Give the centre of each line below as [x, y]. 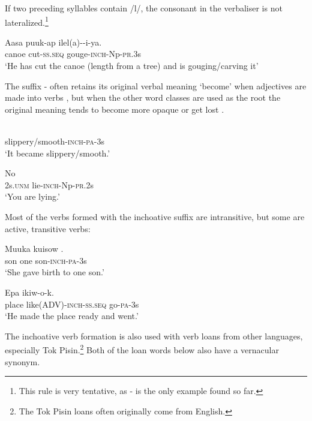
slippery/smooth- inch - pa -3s [55, 141]
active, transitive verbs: [48, 228]
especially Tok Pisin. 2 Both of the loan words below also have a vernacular [142, 349]
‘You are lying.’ [32, 196]
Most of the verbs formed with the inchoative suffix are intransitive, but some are [155, 216]
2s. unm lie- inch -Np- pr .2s [49, 184]
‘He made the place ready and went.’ [72, 316]
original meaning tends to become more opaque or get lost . [115, 109]
